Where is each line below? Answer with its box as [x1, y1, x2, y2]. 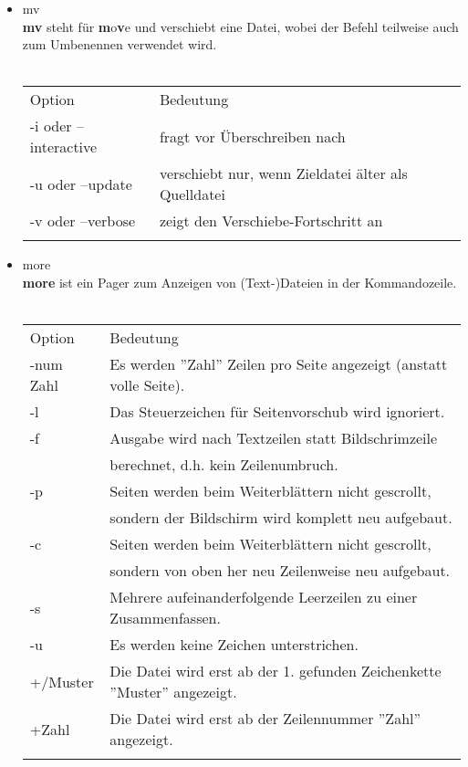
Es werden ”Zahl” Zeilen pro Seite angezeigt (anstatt [109, 353, 448, 375]
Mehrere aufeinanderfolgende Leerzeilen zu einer [109, 586, 418, 608]
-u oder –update [29, 173, 132, 194]
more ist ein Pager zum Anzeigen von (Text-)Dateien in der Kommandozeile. [22, 272, 457, 291]
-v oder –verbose [29, 210, 136, 232]
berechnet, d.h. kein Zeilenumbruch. [109, 454, 338, 476]
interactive [29, 136, 98, 158]
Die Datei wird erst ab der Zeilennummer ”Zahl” [109, 708, 421, 730]
